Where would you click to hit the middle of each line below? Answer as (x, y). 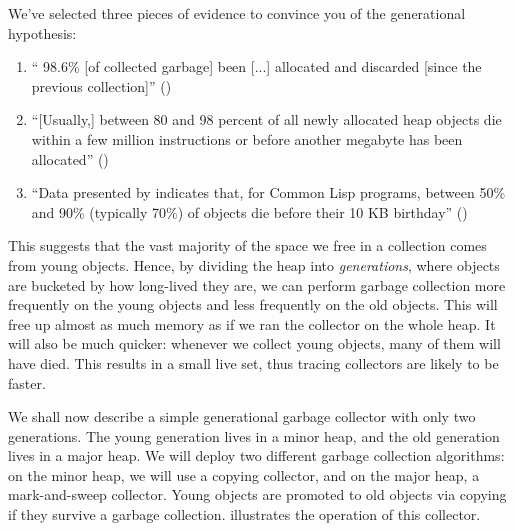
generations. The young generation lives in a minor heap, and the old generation (254, 435)
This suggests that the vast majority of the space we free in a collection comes (247, 245)
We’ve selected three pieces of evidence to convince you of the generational (237, 13)
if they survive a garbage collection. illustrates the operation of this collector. (244, 514)
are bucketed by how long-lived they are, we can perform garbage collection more (257, 284)
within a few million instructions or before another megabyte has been (247, 138)
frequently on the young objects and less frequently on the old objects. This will (253, 304)
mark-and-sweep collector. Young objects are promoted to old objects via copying (257, 494)
